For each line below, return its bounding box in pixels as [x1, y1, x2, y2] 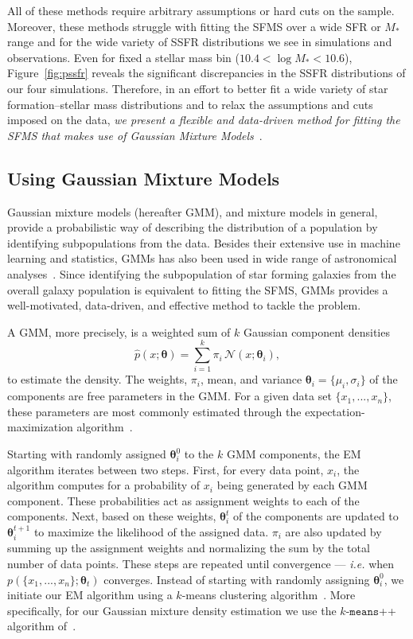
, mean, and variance [200, 371, 302, 388]
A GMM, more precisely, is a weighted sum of [7, 323, 231, 340]
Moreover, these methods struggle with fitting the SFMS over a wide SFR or [7, 18, 381, 34]
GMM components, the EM [226, 446, 361, 462]
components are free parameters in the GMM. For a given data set [7, 388, 332, 404]
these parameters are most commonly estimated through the [7, 403, 302, 419]
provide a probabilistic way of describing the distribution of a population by [7, 219, 378, 236]
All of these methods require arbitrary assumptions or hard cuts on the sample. [7, 2, 395, 18]
